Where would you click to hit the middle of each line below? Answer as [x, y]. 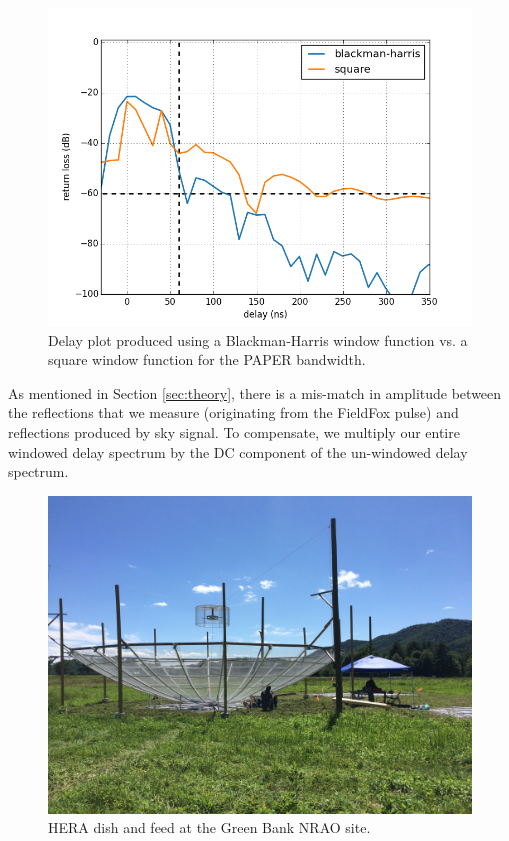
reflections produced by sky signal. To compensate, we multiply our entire [234, 431]
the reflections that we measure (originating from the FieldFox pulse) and [233, 412]
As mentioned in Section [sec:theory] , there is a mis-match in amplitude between [255, 392]
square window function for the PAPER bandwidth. [207, 359]
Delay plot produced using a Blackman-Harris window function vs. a [258, 339]
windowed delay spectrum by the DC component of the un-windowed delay [238, 451]
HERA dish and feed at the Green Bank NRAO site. [209, 827]
